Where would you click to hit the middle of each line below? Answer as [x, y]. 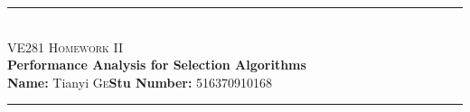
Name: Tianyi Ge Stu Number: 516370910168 [140, 82]
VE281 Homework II [66, 47]
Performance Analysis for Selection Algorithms [157, 65]
